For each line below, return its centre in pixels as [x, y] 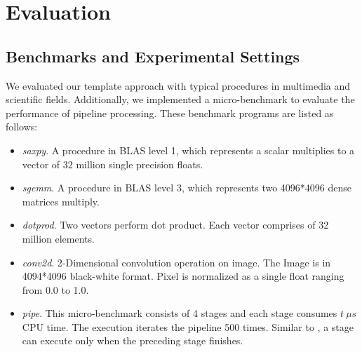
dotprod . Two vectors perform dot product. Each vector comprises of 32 [175, 225]
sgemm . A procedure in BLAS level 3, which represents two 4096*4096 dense [187, 188]
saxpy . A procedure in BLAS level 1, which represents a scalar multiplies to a [188, 150]
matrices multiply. [61, 201]
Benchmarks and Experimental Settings [153, 56]
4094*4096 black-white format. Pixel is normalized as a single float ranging [183, 276]
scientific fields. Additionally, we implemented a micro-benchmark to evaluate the [180, 99]
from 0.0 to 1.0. [55, 289]
